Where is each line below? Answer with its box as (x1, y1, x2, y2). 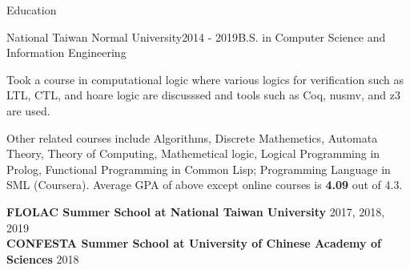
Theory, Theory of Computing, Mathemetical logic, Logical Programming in (6, 145, 380, 162)
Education (6, 2, 57, 18)
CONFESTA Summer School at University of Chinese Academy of (6, 235, 381, 252)
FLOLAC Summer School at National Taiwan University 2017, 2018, (6, 203, 385, 220)
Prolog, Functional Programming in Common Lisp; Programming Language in (6, 160, 391, 177)
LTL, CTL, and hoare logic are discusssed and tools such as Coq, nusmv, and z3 (6, 87, 401, 103)
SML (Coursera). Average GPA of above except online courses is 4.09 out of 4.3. (6, 176, 403, 193)
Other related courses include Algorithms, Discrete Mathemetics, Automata (6, 129, 378, 146)
